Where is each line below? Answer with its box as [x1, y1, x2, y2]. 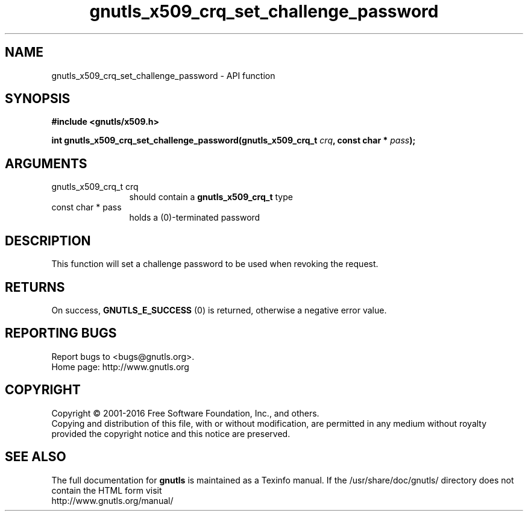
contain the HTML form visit [51, 485, 162, 496]
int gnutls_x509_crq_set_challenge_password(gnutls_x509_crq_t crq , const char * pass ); [51, 135, 416, 146]
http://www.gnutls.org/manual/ [51, 495, 174, 506]
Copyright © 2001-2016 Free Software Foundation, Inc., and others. [51, 407, 319, 418]
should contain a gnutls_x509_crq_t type [129, 192, 293, 203]
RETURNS [5, 279, 65, 295]
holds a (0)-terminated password [129, 212, 260, 223]
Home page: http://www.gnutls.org [51, 361, 189, 372]
